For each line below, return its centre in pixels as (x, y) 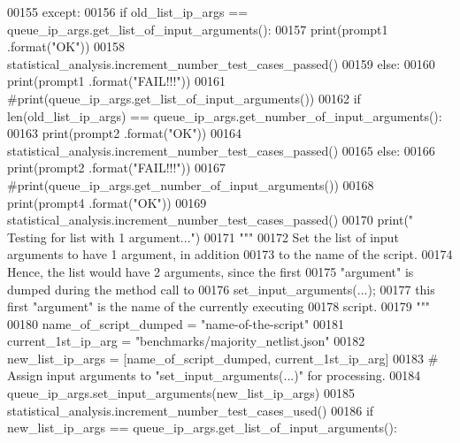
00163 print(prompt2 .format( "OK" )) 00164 (124, 133)
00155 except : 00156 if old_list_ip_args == (128, 11)
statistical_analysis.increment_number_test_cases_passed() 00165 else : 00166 (221, 150)
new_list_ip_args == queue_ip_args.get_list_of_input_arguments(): (202, 428)
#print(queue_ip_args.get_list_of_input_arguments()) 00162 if (184, 98)
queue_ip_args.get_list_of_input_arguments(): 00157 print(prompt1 (198, 29)
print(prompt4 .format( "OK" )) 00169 (107, 202)
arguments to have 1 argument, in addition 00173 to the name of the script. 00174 (230, 254)
